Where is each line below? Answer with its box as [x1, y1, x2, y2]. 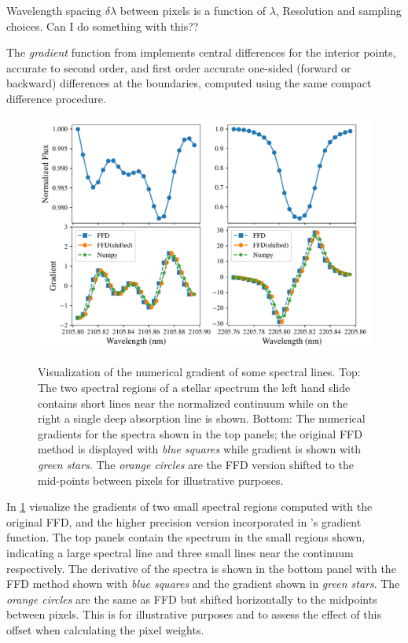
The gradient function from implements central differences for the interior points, [6, 44, 396, 61]
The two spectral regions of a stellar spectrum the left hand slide [38, 379, 351, 395]
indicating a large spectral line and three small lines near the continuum [6, 544, 354, 560]
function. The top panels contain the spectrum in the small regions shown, [6, 529, 366, 545]
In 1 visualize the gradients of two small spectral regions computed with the [6, 498, 373, 515]
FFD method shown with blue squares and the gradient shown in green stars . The [6, 575, 400, 592]
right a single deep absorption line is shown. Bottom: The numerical [38, 410, 366, 427]
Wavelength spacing [6, 2, 102, 18]
